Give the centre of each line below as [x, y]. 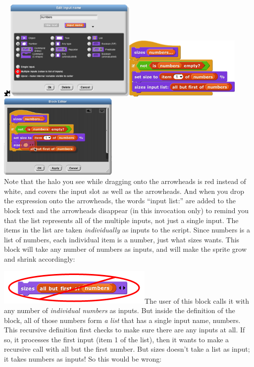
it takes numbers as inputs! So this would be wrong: [83, 359]
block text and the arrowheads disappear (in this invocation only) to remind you [126, 210]
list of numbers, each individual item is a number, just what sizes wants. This [122, 239]
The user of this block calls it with [197, 300]
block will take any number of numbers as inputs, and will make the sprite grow [126, 249]
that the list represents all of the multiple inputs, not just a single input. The [121, 220]
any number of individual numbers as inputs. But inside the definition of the [120, 310]
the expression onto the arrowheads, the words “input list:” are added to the [120, 201]
